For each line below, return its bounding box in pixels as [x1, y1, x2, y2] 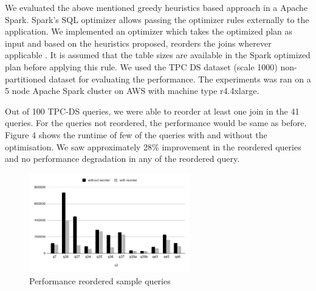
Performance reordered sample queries [29, 274, 171, 287]
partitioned [5, 72, 46, 85]
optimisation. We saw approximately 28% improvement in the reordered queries [5, 140, 301, 153]
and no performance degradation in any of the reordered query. [5, 152, 240, 165]
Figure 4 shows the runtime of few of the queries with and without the [5, 128, 267, 141]
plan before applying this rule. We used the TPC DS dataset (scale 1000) [5, 60, 278, 73]
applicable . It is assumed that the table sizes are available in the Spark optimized [5, 48, 311, 61]
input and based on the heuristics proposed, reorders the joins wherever [5, 36, 272, 49]
